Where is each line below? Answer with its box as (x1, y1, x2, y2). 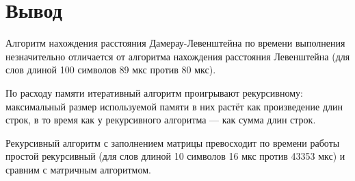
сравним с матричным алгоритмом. (5, 162, 151, 176)
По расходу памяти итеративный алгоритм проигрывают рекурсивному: (5, 85, 303, 99)
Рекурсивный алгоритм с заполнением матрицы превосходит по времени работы (5, 135, 340, 149)
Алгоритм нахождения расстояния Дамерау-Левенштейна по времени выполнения (5, 36, 345, 50)
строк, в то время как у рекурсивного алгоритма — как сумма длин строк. (5, 112, 316, 127)
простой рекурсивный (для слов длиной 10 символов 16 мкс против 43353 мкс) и (5, 149, 345, 163)
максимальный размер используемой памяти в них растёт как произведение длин (5, 99, 343, 113)
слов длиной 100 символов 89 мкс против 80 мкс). (5, 62, 216, 77)
